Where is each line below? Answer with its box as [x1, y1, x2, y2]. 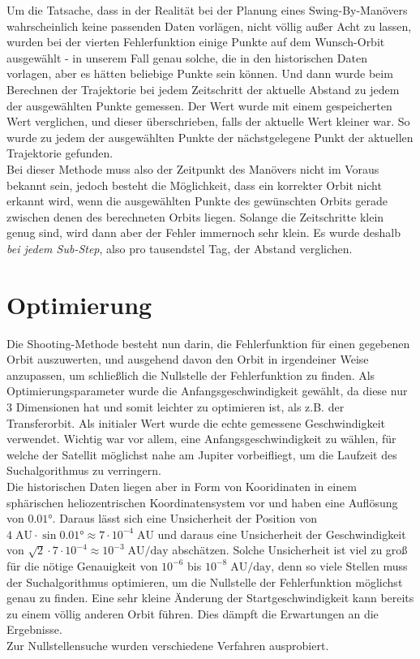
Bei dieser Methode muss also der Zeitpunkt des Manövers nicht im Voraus [6, 160, 379, 177]
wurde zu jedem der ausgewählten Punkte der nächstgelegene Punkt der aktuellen [6, 128, 414, 145]
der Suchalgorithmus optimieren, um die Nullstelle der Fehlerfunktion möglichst [6, 573, 403, 590]
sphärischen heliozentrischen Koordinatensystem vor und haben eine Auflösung [6, 493, 398, 510]
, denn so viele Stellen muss [271, 557, 408, 574]
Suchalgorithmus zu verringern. [6, 462, 161, 479]
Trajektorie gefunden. [6, 144, 114, 162]
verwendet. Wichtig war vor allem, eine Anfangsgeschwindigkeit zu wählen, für [6, 430, 396, 447]
